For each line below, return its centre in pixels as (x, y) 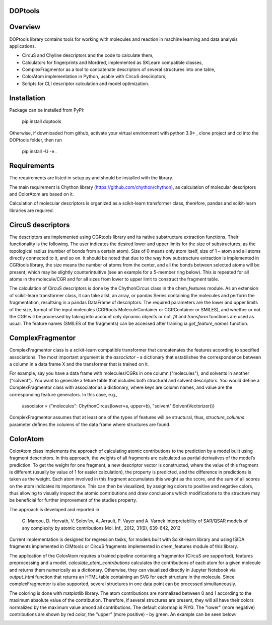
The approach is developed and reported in (54, 509)
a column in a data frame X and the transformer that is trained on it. (79, 364)
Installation (27, 98)
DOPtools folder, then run (36, 140)
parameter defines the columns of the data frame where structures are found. (90, 424)
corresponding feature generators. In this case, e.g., (63, 394)
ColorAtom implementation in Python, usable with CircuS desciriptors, (94, 77)
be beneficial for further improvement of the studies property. (73, 500)
